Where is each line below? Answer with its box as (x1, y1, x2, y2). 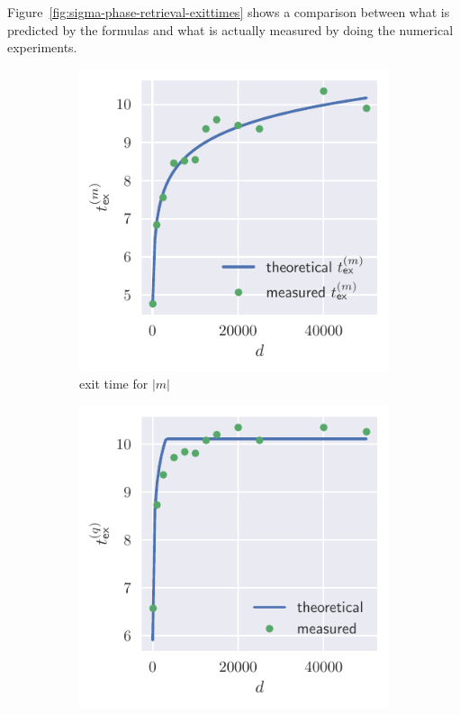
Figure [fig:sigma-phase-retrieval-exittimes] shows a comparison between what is (7, 3, 450, 21)
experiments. (7, 38, 77, 57)
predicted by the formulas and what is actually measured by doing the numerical (7, 20, 454, 39)
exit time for (79, 374, 149, 393)
